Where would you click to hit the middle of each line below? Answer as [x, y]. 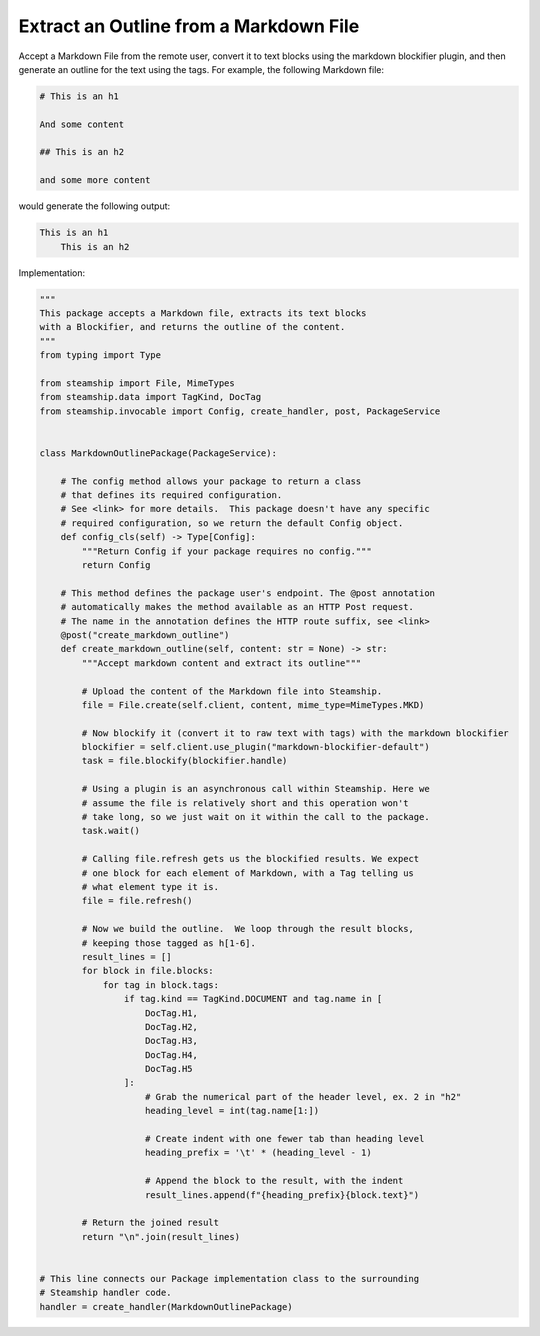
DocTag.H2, [172, 1026]
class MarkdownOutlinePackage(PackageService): [158, 453]
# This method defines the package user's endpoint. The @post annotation [247, 593]
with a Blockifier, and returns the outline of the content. [192, 327]
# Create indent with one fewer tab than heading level [285, 1139]
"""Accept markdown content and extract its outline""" [221, 663]
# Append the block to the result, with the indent [274, 1181]
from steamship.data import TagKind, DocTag [150, 397]
